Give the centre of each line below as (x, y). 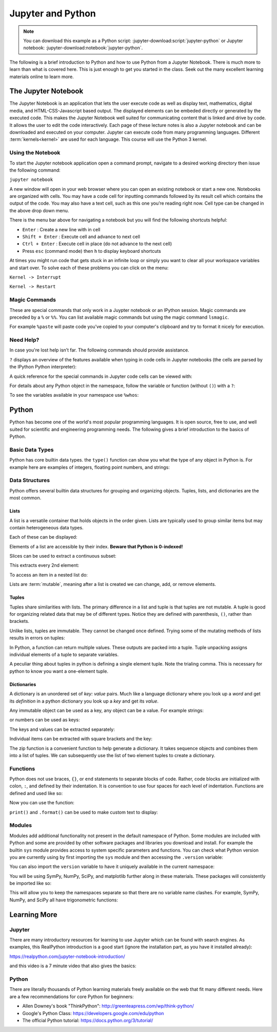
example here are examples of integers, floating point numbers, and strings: (90, 467)
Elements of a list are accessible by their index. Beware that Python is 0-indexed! (96, 546)
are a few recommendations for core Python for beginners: (72, 997)
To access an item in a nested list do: (49, 575)
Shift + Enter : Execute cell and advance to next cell (81, 237)
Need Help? (24, 340)
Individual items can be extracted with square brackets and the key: (81, 739)
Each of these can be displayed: (43, 537)
